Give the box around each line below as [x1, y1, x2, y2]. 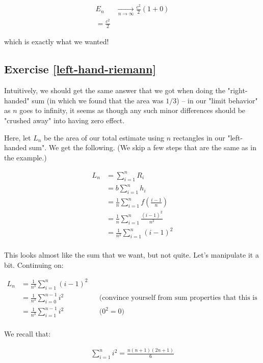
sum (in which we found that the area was [32, 95, 164, 105]
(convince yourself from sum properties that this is [99, 294, 257, 302]
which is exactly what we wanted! [4, 36, 109, 47]
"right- [227, 85, 248, 96]
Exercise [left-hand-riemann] [4, 61, 156, 77]
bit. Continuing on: [4, 259, 64, 270]
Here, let [4, 132, 31, 143]
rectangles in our [173, 132, 225, 143]
